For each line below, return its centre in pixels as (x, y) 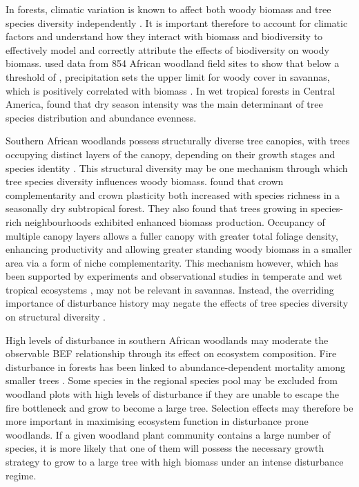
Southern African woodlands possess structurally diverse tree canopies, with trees (178, 141)
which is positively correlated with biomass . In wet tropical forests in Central (171, 90)
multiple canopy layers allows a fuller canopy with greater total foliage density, (172, 235)
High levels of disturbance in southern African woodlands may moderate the (167, 340)
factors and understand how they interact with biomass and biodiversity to (164, 36)
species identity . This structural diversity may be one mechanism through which (177, 168)
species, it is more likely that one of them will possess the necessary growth (165, 448)
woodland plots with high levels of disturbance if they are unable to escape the (173, 394)
